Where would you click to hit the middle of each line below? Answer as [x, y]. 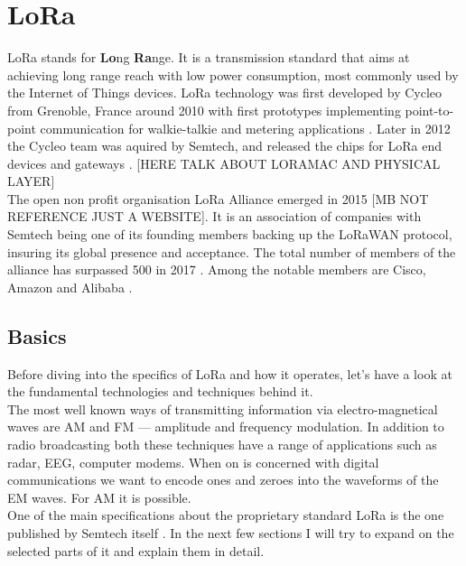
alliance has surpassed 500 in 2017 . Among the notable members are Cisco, [217, 269]
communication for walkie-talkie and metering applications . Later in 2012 [245, 128]
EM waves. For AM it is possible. [99, 497]
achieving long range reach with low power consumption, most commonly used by [233, 74]
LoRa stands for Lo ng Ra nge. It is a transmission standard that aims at [209, 57]
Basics [37, 335]
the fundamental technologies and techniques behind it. [160, 391]
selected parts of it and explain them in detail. [136, 550]
